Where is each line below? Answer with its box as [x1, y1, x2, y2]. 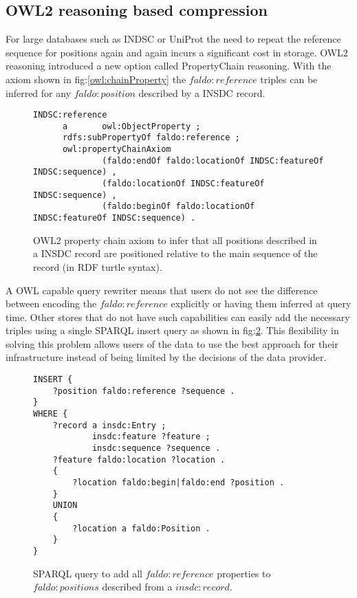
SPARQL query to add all [33, 566, 142, 580]
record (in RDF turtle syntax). [33, 259, 162, 274]
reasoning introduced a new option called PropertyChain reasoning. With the [6, 58, 332, 73]
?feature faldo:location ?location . [52, 454, 226, 465]
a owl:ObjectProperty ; [62, 121, 201, 131]
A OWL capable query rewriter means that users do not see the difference [6, 283, 318, 297]
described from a [102, 579, 173, 594]
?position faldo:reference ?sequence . [52, 386, 235, 396]
